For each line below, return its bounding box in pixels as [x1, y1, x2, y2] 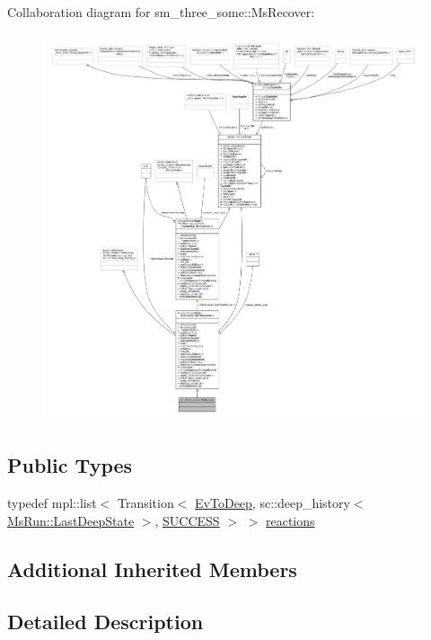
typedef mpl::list [7, 493, 97, 511]
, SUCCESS [154, 511, 220, 529]
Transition [117, 493, 174, 511]
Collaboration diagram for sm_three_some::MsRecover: [7, 3, 315, 21]
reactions [265, 511, 315, 529]
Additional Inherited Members [7, 555, 297, 582]
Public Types [7, 451, 133, 479]
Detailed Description [7, 608, 204, 636]
